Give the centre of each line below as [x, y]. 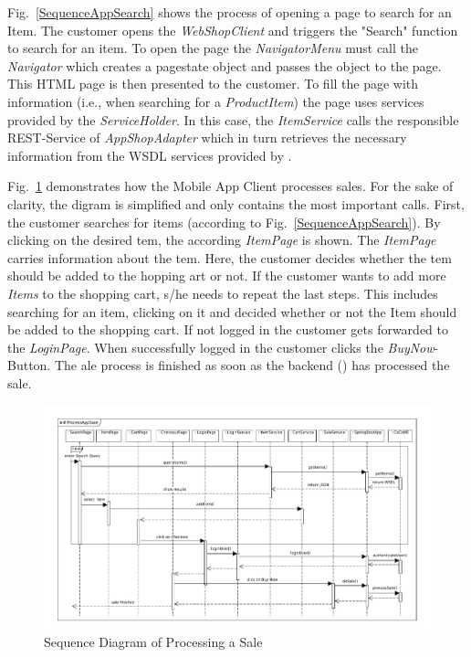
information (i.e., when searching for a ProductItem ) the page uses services [216, 101]
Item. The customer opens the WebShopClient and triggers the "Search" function [233, 30]
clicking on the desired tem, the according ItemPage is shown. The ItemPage [222, 240]
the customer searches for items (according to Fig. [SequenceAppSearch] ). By [224, 222]
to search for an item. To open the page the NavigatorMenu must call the [213, 48]
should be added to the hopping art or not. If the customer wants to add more [227, 276]
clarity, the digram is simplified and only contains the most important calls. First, [236, 203]
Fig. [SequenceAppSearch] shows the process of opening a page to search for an [230, 12]
